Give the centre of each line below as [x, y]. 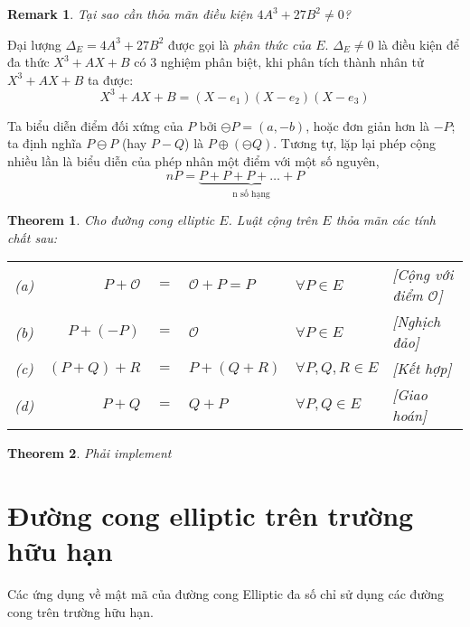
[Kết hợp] [422, 369]
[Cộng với [423, 275]
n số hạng [251, 194]
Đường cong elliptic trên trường [211, 515]
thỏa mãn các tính [385, 220]
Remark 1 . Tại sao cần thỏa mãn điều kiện [130, 14]
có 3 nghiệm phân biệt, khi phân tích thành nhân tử [279, 62]
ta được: [110, 79]
